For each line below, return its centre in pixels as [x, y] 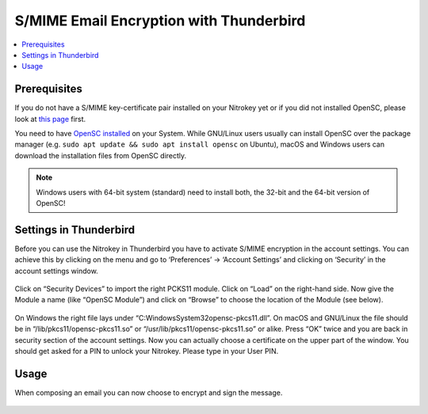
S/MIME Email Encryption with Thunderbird [160, 21]
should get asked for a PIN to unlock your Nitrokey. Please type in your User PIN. [147, 351]
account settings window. [56, 271]
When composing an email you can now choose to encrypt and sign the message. [149, 393]
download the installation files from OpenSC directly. [101, 155]
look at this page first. [50, 119]
